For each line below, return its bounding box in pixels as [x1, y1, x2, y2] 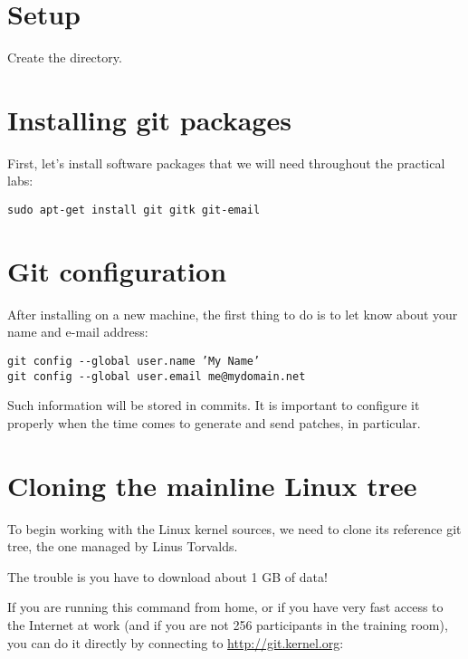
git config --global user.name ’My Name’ [7, 355, 261, 368]
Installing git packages [7, 100, 291, 138]
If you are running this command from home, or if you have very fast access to [7, 597, 444, 616]
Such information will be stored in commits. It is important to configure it [7, 396, 420, 415]
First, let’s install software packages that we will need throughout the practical [7, 153, 445, 172]
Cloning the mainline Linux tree [7, 466, 417, 503]
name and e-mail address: [7, 322, 148, 341]
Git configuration [7, 252, 227, 289]
